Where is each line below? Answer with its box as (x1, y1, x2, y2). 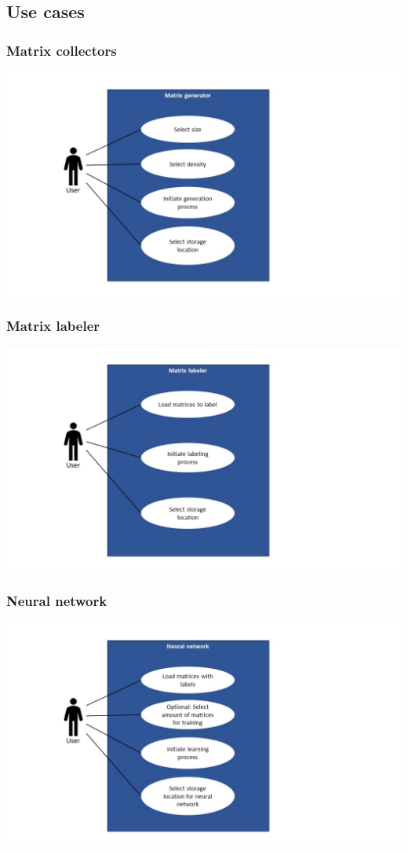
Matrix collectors (6, 40, 117, 60)
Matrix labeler (6, 316, 100, 336)
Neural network (6, 591, 107, 611)
